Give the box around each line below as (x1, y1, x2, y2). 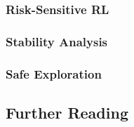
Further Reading (6, 101, 128, 123)
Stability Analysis (6, 32, 108, 50)
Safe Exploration (6, 65, 102, 82)
